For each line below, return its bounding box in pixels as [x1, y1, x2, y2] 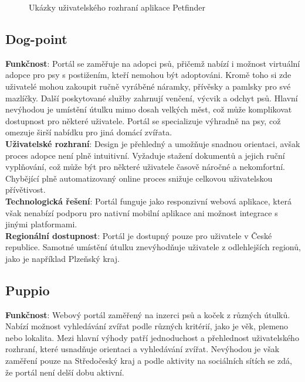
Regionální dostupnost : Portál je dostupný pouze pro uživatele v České [5, 229, 272, 241]
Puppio [5, 281, 50, 299]
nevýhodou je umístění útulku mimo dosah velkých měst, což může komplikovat [5, 103, 292, 115]
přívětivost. [5, 183, 46, 196]
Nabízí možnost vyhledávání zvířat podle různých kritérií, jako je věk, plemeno [5, 320, 289, 332]
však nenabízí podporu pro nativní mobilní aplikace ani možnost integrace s [5, 206, 278, 219]
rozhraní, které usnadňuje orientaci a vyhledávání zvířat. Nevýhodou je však [5, 343, 280, 355]
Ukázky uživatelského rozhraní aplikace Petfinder [29, 1, 206, 13]
